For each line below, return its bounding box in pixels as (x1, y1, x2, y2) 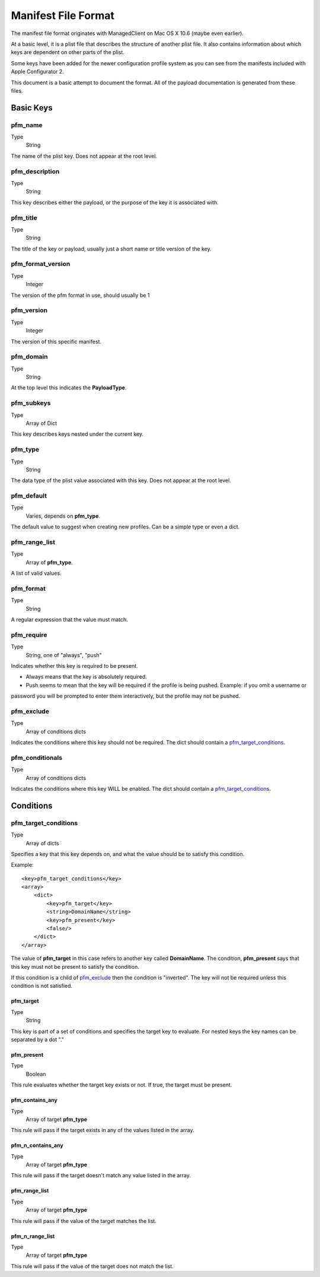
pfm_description (11, 167, 60, 175)
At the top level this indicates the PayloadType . (11, 384, 127, 391)
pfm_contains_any (11, 1097, 57, 1104)
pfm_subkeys (11, 399, 51, 407)
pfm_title (11, 214, 38, 222)
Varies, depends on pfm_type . (25, 512, 101, 519)
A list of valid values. (11, 570, 62, 577)
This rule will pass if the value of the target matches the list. (11, 1217, 157, 1224)
